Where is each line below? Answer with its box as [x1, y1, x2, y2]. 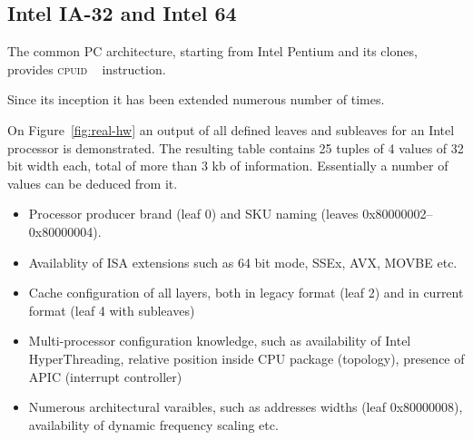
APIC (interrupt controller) [28, 367, 182, 386]
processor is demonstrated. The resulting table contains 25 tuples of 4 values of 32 [7, 138, 464, 157]
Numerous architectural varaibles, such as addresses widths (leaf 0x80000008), [28, 397, 463, 416]
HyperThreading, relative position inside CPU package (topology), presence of [28, 348, 465, 367]
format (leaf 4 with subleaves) [28, 300, 195, 319]
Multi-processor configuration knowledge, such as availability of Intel [28, 331, 411, 350]
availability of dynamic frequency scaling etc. [28, 415, 279, 434]
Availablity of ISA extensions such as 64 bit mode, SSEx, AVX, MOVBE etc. [28, 252, 458, 271]
